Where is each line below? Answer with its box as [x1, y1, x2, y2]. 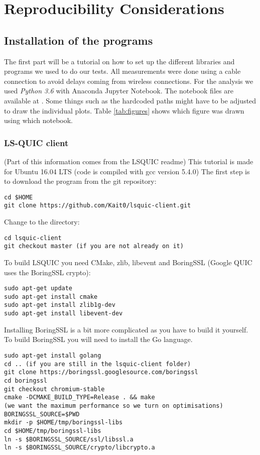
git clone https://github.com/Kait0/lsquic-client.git [4, 202, 191, 209]
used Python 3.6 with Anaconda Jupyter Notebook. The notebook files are [4, 85, 233, 96]
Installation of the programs [4, 32, 153, 48]
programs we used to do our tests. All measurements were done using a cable [4, 66, 241, 76]
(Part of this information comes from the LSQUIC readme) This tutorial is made [4, 156, 253, 166]
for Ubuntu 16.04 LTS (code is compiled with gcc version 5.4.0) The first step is [4, 166, 250, 176]
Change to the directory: [4, 216, 80, 227]
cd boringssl [4, 377, 47, 384]
